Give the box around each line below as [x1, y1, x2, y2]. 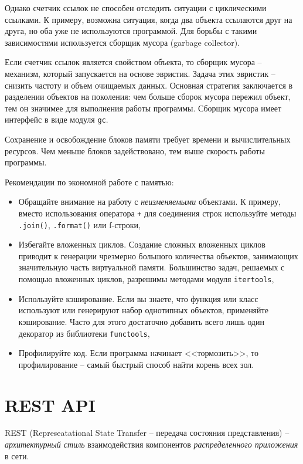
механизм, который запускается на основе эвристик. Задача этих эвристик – [5, 67, 275, 79]
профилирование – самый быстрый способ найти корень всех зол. [18, 358, 254, 370]
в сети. [5, 449, 29, 462]
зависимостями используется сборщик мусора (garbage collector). [5, 36, 240, 48]
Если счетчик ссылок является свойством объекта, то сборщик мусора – [5, 56, 262, 68]
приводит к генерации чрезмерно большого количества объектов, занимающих [18, 249, 298, 262]
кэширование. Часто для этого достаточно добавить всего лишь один [18, 315, 264, 327]
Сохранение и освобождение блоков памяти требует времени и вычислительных [5, 133, 291, 145]
